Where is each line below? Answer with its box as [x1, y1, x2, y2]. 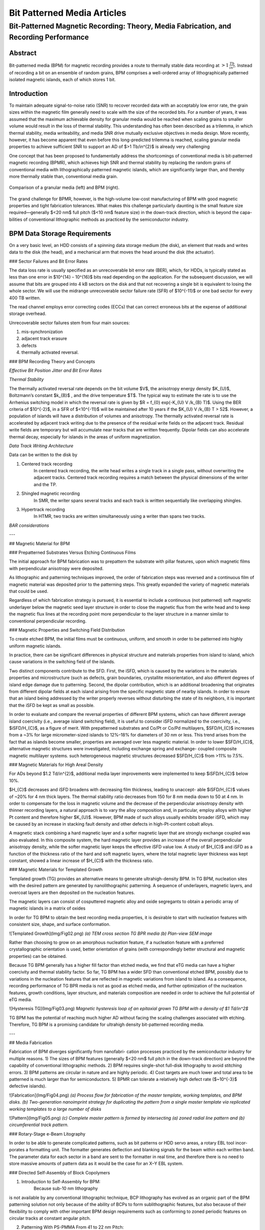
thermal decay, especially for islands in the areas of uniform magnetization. [9, 433, 161, 440]
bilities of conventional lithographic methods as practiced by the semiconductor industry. [9, 216, 189, 222]
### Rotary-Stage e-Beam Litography [9, 1131, 86, 1137]
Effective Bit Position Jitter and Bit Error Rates [9, 368, 102, 373]
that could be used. [9, 588, 49, 594]
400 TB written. [9, 295, 41, 301]
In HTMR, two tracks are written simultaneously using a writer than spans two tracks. [33, 513, 206, 519]
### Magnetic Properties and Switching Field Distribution [9, 627, 125, 633]
